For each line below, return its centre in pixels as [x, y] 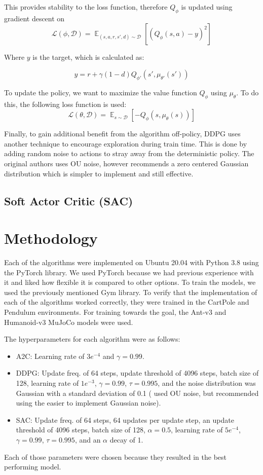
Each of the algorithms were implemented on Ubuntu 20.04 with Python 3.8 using [131, 262]
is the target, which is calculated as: [88, 57]
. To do [248, 92]
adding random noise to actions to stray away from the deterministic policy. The [129, 153]
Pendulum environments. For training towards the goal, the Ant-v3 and [115, 312]
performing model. [33, 467]
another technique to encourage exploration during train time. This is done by [126, 143]
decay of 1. [126, 439]
